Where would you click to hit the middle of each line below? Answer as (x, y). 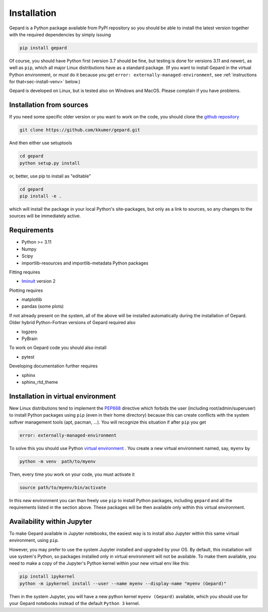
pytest (28, 357)
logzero (29, 332)
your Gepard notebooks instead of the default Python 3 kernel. (74, 604)
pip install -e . (41, 196)
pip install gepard (43, 48)
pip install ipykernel (47, 576)
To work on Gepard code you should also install (58, 348)
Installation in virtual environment (63, 396)
